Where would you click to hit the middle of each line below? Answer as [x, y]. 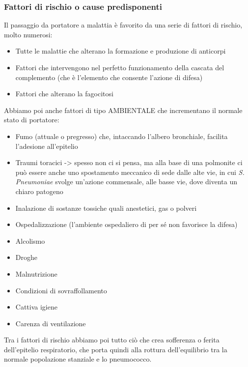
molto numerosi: [28, 34]
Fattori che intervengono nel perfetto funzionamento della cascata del [120, 67]
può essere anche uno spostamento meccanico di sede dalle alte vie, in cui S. [130, 172]
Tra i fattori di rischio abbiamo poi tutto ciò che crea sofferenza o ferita [112, 340]
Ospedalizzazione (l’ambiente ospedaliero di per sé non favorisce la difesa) [126, 224]
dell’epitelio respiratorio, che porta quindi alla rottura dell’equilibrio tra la [116, 349]
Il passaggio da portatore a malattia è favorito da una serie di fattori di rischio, [123, 25]
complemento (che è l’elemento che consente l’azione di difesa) [109, 77]
